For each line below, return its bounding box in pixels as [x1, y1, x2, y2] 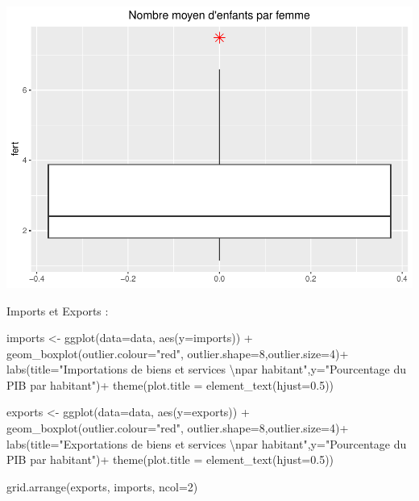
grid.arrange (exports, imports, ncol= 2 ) [6, 478, 198, 495]
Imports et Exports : [6, 302, 109, 319]
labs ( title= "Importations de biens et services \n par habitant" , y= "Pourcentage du [6, 361, 407, 378]
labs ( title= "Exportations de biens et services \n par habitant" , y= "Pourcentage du [6, 435, 407, 452]
